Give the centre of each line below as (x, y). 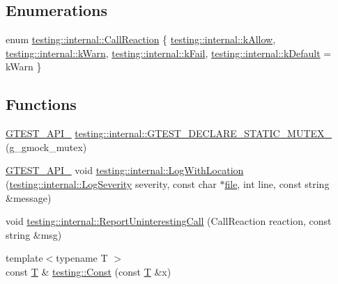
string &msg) (34, 234)
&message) (29, 197)
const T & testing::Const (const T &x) (89, 271)
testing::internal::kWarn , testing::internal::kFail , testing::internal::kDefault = (169, 53)
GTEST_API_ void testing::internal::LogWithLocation (125, 170)
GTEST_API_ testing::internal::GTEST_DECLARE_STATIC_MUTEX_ (169, 133)
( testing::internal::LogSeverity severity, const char (111, 183)
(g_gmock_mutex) (46, 147)
